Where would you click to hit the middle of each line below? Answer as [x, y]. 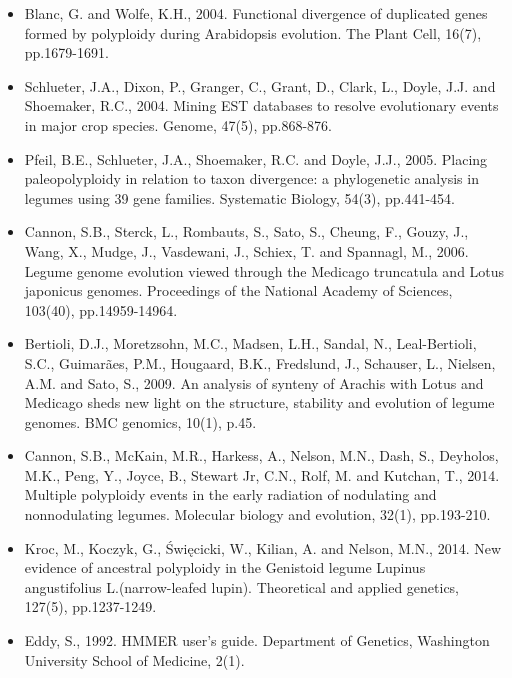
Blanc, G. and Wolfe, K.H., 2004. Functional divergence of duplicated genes [256, 13]
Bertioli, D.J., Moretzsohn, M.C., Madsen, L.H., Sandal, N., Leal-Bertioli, [250, 343]
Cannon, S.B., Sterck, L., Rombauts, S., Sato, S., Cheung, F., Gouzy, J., [246, 231]
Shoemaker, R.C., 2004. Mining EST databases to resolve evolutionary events [261, 105]
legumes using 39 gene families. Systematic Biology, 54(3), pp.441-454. [240, 197]
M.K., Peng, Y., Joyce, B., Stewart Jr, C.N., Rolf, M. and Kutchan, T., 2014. [262, 474]
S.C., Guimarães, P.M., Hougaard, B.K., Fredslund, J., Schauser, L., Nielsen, [260, 362]
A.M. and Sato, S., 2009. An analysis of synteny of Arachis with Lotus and [254, 382]
